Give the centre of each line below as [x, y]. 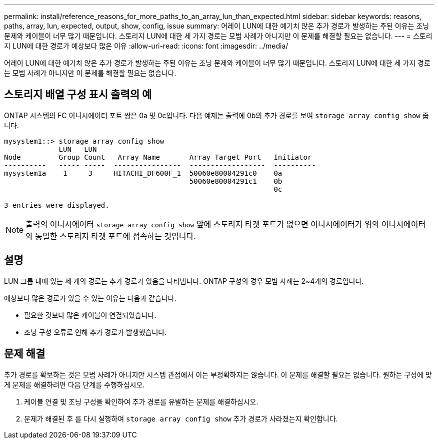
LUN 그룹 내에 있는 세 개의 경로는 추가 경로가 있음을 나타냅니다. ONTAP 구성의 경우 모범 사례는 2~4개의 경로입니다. [184, 281]
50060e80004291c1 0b [236, 181]
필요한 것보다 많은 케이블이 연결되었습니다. [90, 315]
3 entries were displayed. [57, 205]
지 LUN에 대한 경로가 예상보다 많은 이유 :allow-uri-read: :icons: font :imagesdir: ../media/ [146, 46]
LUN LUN [78, 149]
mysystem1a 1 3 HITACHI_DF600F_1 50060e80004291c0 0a [143, 173]
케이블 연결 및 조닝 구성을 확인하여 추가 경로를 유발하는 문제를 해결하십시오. [141, 401]
